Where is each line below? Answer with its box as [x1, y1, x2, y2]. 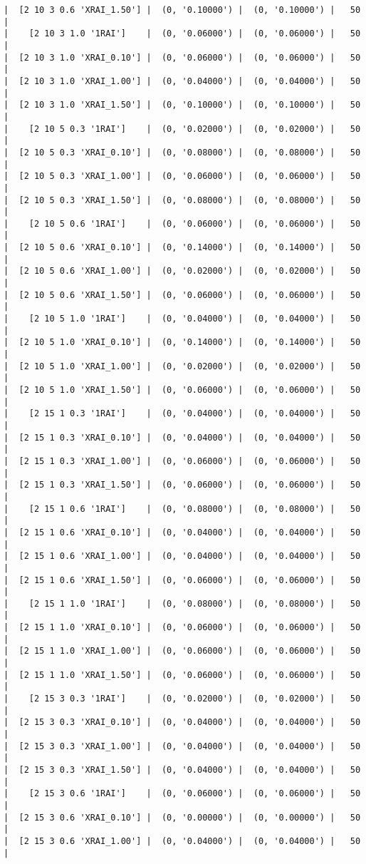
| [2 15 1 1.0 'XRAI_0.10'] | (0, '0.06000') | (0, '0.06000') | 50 [4, 622, 361, 633]
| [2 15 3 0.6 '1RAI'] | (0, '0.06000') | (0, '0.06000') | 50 [4, 788, 361, 799]
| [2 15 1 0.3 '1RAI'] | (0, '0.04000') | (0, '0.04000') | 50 [4, 408, 361, 419]
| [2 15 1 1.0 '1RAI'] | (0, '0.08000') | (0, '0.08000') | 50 [4, 598, 361, 609]
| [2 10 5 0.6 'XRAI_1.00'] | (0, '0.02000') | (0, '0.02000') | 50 [4, 266, 361, 277]
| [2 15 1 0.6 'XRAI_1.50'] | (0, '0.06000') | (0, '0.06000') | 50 [4, 575, 361, 585]
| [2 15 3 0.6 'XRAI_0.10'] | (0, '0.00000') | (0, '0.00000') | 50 [4, 812, 361, 823]
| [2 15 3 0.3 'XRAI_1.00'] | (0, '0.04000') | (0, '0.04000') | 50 [4, 741, 361, 751]
